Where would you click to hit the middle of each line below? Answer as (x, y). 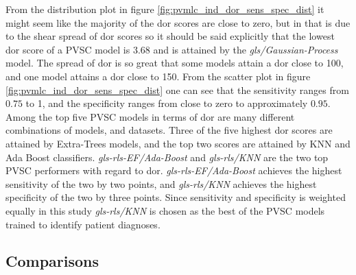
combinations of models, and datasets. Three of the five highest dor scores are (169, 130)
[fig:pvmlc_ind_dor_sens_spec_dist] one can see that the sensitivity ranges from (177, 89)
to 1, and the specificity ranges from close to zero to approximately (167, 103)
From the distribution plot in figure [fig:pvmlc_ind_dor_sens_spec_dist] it (165, 9)
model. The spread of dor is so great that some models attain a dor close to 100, (175, 63)
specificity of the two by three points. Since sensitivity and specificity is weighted (176, 197)
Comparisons (52, 261)
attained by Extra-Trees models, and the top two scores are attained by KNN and (178, 143)
